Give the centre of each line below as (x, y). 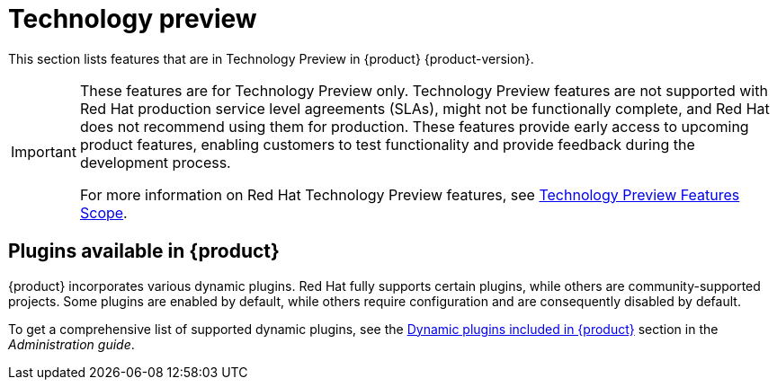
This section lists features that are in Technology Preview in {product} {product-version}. (271, 58)
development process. (155, 162)
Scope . (103, 212)
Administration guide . (71, 344)
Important (44, 151)
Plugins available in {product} (144, 251)
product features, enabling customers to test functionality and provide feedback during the (387, 144)
